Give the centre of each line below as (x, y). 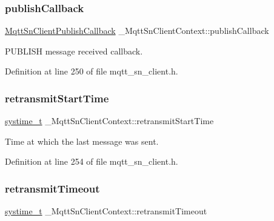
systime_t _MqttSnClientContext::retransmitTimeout (106, 211)
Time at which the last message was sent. (82, 141)
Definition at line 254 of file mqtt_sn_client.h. (92, 161)
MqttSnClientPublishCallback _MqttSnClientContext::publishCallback (137, 31)
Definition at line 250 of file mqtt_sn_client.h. (92, 71)
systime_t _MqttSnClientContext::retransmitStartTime (109, 121)
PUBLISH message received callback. (74, 51)
